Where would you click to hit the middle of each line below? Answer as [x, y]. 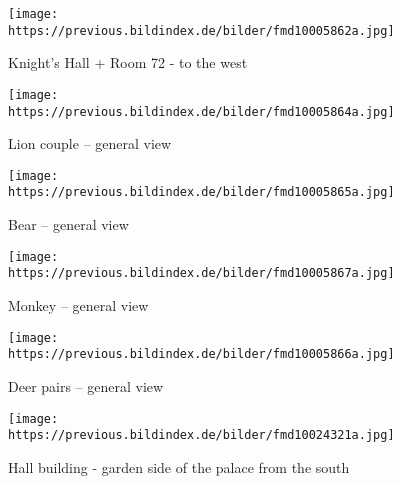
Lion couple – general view [90, 143]
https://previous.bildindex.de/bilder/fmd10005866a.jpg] [201, 354]
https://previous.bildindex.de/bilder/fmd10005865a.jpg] [201, 192]
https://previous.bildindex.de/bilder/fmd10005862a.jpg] [201, 30]
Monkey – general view [78, 305]
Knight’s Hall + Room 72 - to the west [128, 62]
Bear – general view [68, 224]
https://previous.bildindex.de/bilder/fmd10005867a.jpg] [201, 273]
